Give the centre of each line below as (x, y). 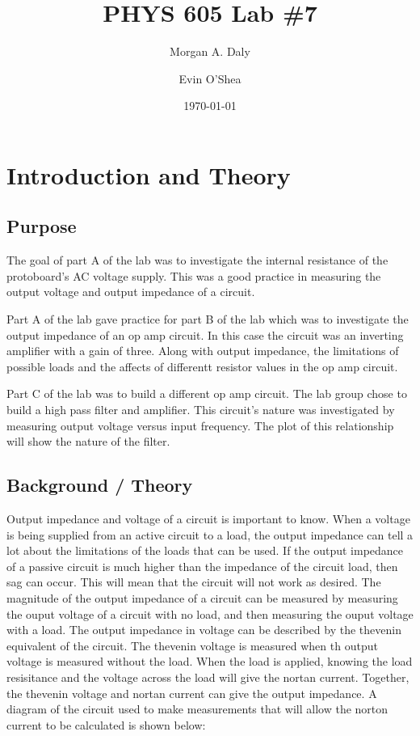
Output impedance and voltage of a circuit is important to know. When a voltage (208, 519)
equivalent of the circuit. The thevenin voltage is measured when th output (192, 645)
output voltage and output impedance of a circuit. (131, 292)
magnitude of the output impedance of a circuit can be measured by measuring (202, 598)
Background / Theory (100, 485)
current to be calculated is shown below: (106, 724)
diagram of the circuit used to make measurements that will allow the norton (197, 709)
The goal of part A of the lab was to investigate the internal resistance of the (197, 260)
